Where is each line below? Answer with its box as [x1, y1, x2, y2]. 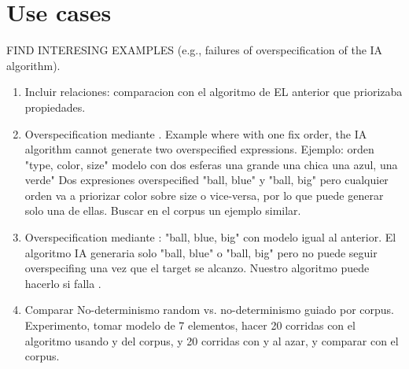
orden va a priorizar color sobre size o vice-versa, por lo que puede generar [24, 186, 384, 203]
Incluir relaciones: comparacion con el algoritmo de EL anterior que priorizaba [24, 83, 403, 100]
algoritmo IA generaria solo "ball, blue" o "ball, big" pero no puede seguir [24, 244, 378, 260]
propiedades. [24, 98, 86, 115]
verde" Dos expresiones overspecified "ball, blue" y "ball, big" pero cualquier [24, 172, 389, 188]
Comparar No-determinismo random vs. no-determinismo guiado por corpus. [24, 301, 395, 318]
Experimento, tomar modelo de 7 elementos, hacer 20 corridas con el [24, 317, 356, 334]
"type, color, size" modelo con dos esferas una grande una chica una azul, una [24, 156, 398, 172]
